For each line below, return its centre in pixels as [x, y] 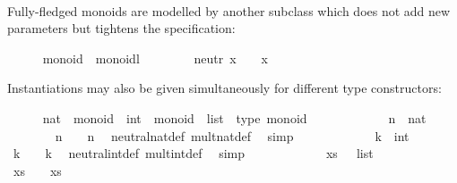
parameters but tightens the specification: [121, 28]
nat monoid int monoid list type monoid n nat [234, 117]
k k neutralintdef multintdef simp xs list [193, 153]
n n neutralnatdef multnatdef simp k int [232, 135]
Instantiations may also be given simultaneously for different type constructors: [224, 88]
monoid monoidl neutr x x [155, 58]
